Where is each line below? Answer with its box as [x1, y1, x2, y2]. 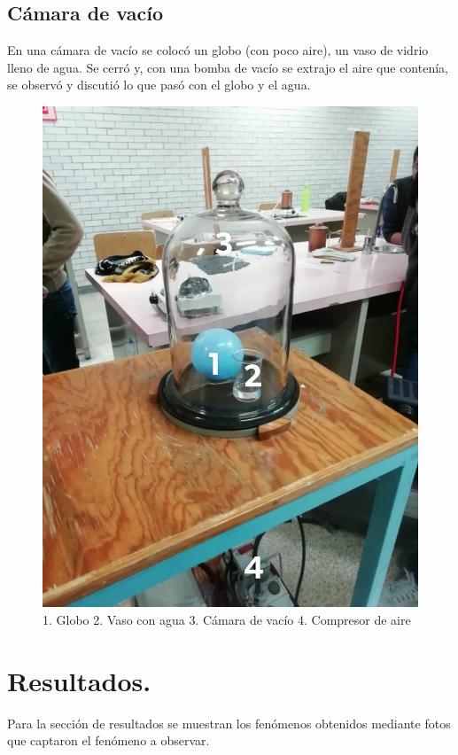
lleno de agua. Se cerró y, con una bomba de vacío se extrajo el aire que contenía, [7, 58, 448, 76]
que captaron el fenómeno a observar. [7, 731, 210, 750]
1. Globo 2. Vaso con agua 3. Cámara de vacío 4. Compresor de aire [43, 610, 411, 628]
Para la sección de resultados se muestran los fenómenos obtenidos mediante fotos [7, 713, 451, 732]
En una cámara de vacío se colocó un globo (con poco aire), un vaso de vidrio [7, 41, 429, 59]
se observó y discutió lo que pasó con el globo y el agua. [7, 75, 311, 94]
